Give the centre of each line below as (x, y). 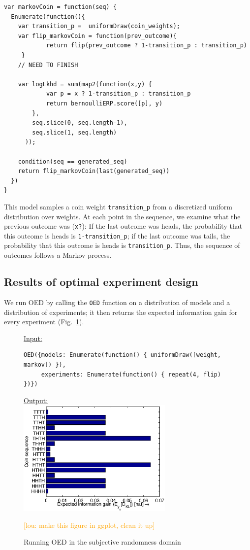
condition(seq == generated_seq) (73, 161)
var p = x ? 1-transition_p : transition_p (118, 94)
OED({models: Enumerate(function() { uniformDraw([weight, (122, 355)
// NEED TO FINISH (48, 65)
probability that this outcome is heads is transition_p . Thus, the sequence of (122, 245)
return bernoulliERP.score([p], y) (104, 103)
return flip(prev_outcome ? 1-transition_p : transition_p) (146, 46)
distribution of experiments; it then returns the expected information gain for (121, 312)
